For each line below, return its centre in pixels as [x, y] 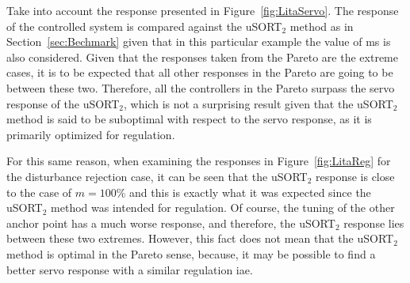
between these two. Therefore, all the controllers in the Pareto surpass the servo [201, 87]
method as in [322, 26]
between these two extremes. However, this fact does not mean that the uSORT [200, 238]
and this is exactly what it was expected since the [250, 192]
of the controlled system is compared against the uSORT [144, 26]
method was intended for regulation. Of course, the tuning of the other [223, 208]
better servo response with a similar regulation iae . [130, 269]
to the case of [39, 192]
